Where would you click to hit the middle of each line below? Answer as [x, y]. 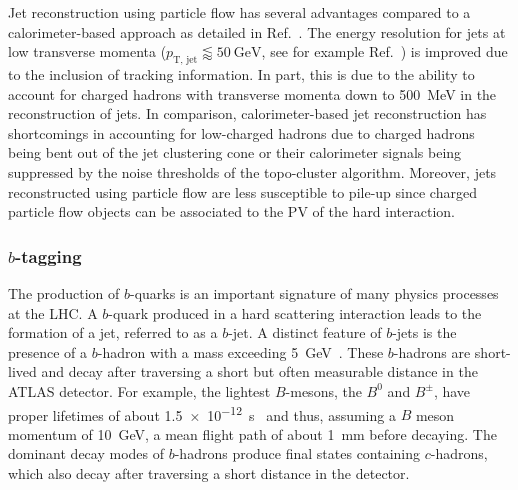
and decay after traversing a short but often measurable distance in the [259, 371]
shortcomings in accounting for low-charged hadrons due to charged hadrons [241, 132]
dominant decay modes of [86, 453]
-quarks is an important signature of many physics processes [314, 292]
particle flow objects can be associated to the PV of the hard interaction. [231, 211]
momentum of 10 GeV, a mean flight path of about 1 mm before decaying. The [252, 433]
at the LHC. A [53, 312]
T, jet [185, 59]
